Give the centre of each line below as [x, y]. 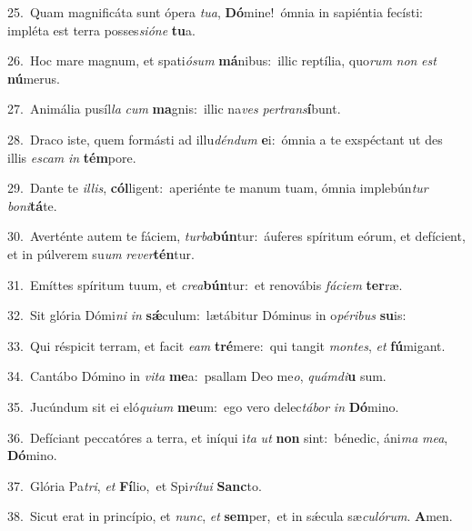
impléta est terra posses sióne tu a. [101, 30]
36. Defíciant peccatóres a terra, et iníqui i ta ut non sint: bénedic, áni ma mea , [228, 437]
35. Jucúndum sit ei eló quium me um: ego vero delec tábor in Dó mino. [203, 406]
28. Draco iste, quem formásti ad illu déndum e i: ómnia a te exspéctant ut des [225, 139]
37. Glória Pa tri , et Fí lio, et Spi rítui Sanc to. [135, 485]
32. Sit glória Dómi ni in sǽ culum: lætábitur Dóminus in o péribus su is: [207, 315]
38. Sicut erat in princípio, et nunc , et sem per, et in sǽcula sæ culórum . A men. [230, 516]
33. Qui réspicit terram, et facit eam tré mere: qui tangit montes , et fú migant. [226, 345]
